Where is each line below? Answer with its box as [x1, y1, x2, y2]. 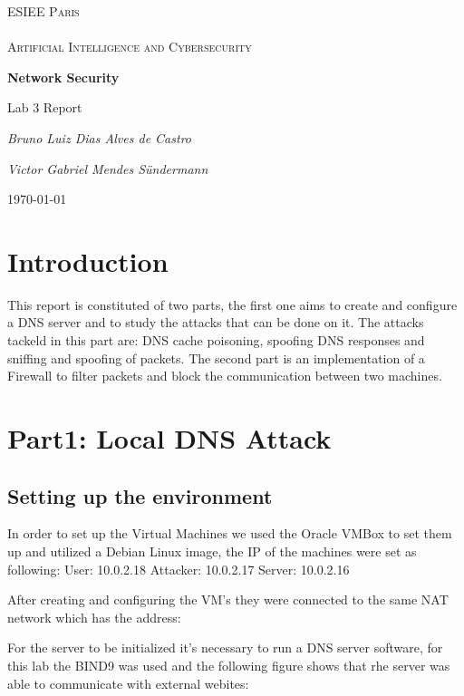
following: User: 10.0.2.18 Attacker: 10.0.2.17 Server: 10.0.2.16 [7, 559, 350, 578]
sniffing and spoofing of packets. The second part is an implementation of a [7, 348, 425, 367]
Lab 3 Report [7, 98, 82, 117]
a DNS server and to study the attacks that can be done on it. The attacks [7, 313, 424, 332]
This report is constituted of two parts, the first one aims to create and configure [7, 295, 458, 314]
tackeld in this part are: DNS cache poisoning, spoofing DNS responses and [7, 331, 425, 350]
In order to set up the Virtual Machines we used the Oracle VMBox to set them [7, 524, 452, 543]
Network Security [7, 67, 120, 86]
